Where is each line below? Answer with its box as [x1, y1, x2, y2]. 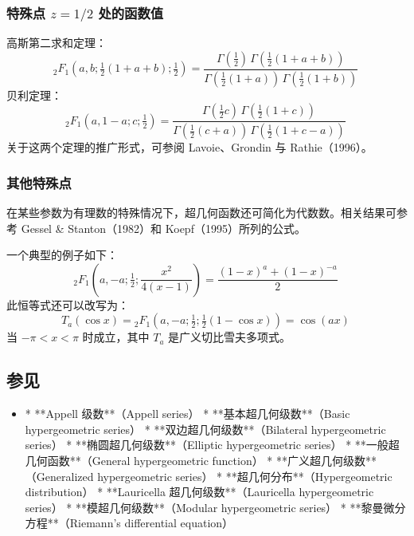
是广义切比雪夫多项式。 [168, 329, 291, 345]
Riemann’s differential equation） [69, 514, 234, 531]
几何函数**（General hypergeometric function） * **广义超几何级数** [25, 452, 377, 468]
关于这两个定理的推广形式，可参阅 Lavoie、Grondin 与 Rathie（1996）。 [6, 139, 373, 156]
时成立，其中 [82, 329, 150, 345]
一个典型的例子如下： [6, 246, 118, 263]
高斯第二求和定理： [6, 34, 107, 51]
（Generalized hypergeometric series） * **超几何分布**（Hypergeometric [25, 467, 393, 484]
